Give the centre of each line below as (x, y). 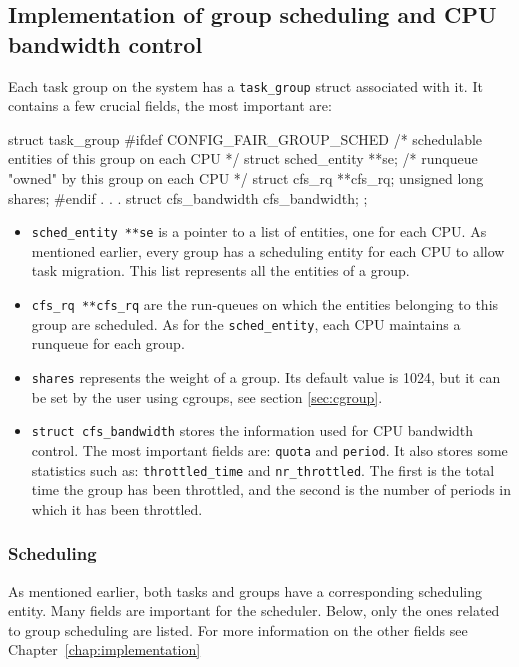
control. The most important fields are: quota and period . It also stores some (269, 449)
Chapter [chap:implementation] (104, 649)
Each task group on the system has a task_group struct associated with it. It (245, 85)
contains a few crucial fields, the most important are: (170, 105)
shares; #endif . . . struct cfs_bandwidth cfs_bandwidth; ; (188, 197)
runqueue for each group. (108, 343)
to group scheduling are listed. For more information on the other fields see (238, 629)
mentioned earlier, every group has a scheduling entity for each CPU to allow (268, 250)
